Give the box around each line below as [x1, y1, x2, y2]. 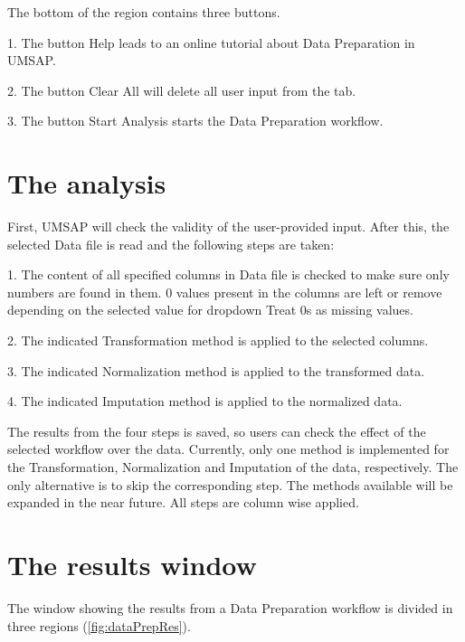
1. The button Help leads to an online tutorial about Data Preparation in [7, 33, 415, 52]
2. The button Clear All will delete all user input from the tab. [7, 80, 356, 99]
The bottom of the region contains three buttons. [7, 3, 280, 21]
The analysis [7, 165, 166, 202]
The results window [7, 546, 257, 582]
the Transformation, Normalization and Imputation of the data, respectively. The [7, 458, 459, 477]
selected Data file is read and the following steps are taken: [7, 234, 335, 253]
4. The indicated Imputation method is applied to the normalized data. [7, 392, 403, 411]
